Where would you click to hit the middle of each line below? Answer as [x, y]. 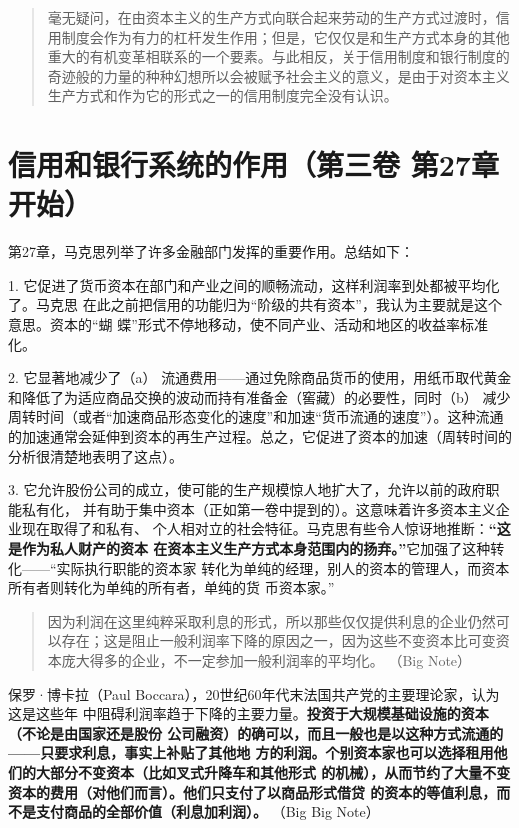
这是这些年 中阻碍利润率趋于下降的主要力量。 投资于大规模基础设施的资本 [248, 713]
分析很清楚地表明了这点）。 [95, 455]
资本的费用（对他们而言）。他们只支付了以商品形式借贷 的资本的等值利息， [252, 791]
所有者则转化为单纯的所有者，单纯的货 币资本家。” [171, 587]
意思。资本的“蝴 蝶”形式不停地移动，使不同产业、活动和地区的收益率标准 [248, 324]
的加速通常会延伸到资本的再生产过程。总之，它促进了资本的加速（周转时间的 [260, 436]
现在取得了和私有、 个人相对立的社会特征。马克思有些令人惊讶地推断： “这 [266, 528]
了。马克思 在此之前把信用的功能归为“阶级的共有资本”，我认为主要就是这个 [255, 304]
